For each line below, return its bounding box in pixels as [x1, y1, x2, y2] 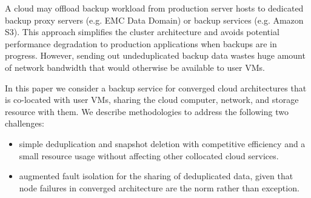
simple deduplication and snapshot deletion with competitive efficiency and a [19, 137, 306, 150]
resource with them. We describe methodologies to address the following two [5, 105, 289, 117]
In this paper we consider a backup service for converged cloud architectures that [5, 81, 307, 94]
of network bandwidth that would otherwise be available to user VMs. [5, 61, 265, 73]
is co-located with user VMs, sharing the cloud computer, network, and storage [5, 93, 299, 106]
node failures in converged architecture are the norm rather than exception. [19, 181, 299, 194]
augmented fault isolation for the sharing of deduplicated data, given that [19, 170, 293, 182]
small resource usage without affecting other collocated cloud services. [19, 149, 279, 162]
